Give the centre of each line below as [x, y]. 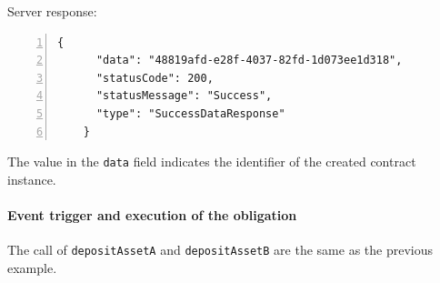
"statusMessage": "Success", [184, 96]
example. [32, 267]
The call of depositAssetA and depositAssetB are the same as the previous [220, 250]
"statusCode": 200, [155, 78]
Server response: [52, 11]
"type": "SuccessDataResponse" [190, 113]
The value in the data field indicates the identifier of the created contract [212, 162]
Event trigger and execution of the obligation [152, 215]
